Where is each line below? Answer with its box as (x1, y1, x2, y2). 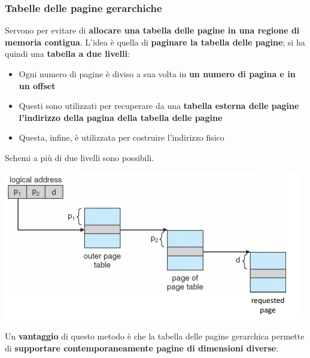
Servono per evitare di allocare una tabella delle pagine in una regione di (5, 24, 300, 37)
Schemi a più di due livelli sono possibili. (5, 151, 154, 163)
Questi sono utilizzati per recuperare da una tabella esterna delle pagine (19, 99, 299, 112)
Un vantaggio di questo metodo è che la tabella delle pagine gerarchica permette (5, 330, 305, 342)
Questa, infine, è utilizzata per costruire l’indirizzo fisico (19, 131, 224, 144)
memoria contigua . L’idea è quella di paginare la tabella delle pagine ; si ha (5, 35, 305, 48)
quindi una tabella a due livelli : (5, 47, 130, 60)
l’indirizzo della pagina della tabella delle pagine (19, 111, 223, 123)
